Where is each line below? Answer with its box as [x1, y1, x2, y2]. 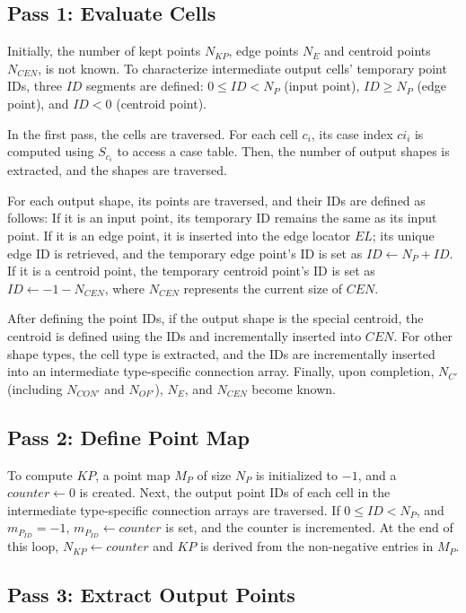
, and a [357, 465, 397, 484]
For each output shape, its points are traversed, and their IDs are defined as [7, 190, 426, 209]
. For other [393, 327, 453, 346]
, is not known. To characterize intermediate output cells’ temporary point [38, 58, 447, 77]
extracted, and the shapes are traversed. [7, 161, 227, 180]
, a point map [95, 465, 171, 484]
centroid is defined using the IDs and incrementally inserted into [7, 327, 362, 346]
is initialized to [255, 465, 339, 484]
